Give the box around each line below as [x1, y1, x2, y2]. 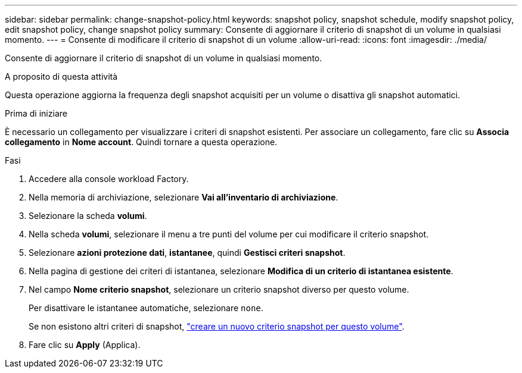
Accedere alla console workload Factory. [29, 174, 189, 184]
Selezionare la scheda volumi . [29, 211, 147, 221]
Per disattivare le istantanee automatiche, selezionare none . [29, 303, 263, 313]
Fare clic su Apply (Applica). [29, 340, 141, 350]
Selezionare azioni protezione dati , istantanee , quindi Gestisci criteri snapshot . [29, 247, 346, 258]
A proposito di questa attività [5, 71, 118, 82]
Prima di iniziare [5, 108, 67, 118]
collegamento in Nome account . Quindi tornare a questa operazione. [5, 137, 278, 147]
